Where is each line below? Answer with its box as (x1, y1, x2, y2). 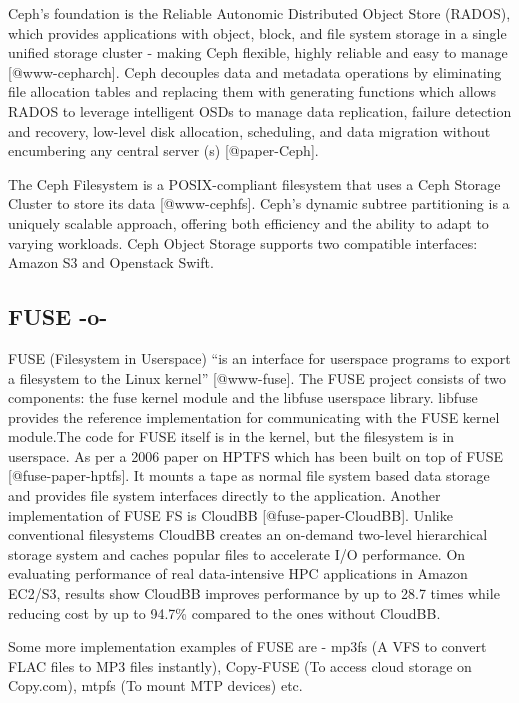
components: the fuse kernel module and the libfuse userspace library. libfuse (8, 387, 478, 408)
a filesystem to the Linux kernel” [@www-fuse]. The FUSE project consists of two (8, 367, 507, 388)
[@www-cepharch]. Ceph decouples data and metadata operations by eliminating (8, 61, 502, 82)
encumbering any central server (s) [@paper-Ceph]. (8, 140, 319, 161)
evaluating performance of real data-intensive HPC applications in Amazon (8, 563, 468, 584)
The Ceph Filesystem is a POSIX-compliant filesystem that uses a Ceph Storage (8, 173, 501, 194)
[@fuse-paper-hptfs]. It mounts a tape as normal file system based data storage (8, 465, 490, 486)
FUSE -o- (8, 301, 108, 332)
